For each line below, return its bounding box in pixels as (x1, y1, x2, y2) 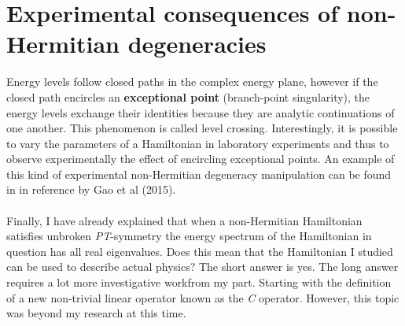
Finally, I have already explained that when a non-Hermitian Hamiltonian (6, 212, 363, 228)
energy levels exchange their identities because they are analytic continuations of (6, 104, 395, 120)
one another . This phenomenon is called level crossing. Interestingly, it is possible (6, 120, 398, 136)
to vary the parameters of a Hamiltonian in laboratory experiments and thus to (6, 135, 389, 151)
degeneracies (127, 28, 267, 60)
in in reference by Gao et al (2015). (6, 181, 176, 198)
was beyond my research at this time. (6, 305, 186, 321)
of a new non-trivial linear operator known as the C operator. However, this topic (6, 289, 399, 306)
